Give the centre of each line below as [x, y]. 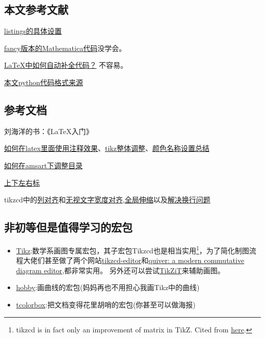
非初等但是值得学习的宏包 [68, 227]
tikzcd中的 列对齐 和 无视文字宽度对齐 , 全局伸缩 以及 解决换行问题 [107, 200]
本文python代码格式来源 [44, 82]
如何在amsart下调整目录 [44, 165]
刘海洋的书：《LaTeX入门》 [49, 131]
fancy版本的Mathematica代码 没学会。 [65, 48]
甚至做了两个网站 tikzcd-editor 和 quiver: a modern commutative [144, 260]
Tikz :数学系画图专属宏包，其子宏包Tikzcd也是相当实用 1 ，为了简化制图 [132, 249]
